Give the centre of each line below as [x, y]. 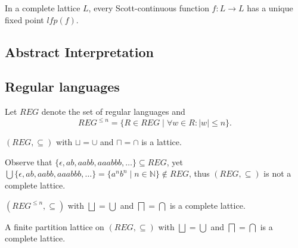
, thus [199, 173]
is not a [277, 173]
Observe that [29, 161]
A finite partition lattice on [55, 226]
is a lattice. [162, 142]
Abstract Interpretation [79, 51]
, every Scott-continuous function [149, 8]
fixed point [24, 19]
